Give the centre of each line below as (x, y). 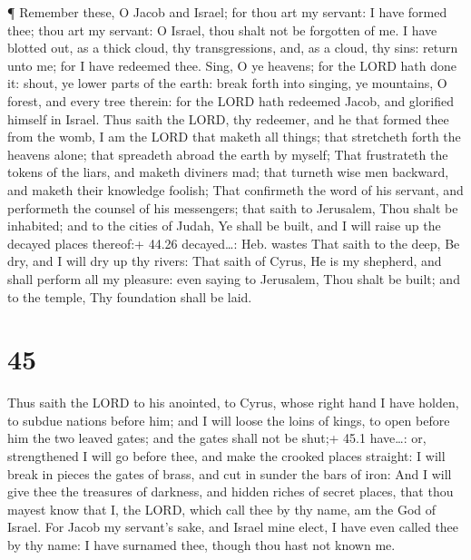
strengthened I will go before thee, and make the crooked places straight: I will (226, 456)
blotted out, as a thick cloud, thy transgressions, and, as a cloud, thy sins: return (233, 48)
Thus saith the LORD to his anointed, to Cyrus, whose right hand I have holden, (233, 403)
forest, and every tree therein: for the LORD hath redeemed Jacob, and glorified (231, 100)
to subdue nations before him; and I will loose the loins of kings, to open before (229, 420)
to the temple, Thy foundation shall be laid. (130, 296)
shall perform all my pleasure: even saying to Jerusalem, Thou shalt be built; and (234, 278)
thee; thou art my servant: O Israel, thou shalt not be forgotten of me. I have (222, 29)
